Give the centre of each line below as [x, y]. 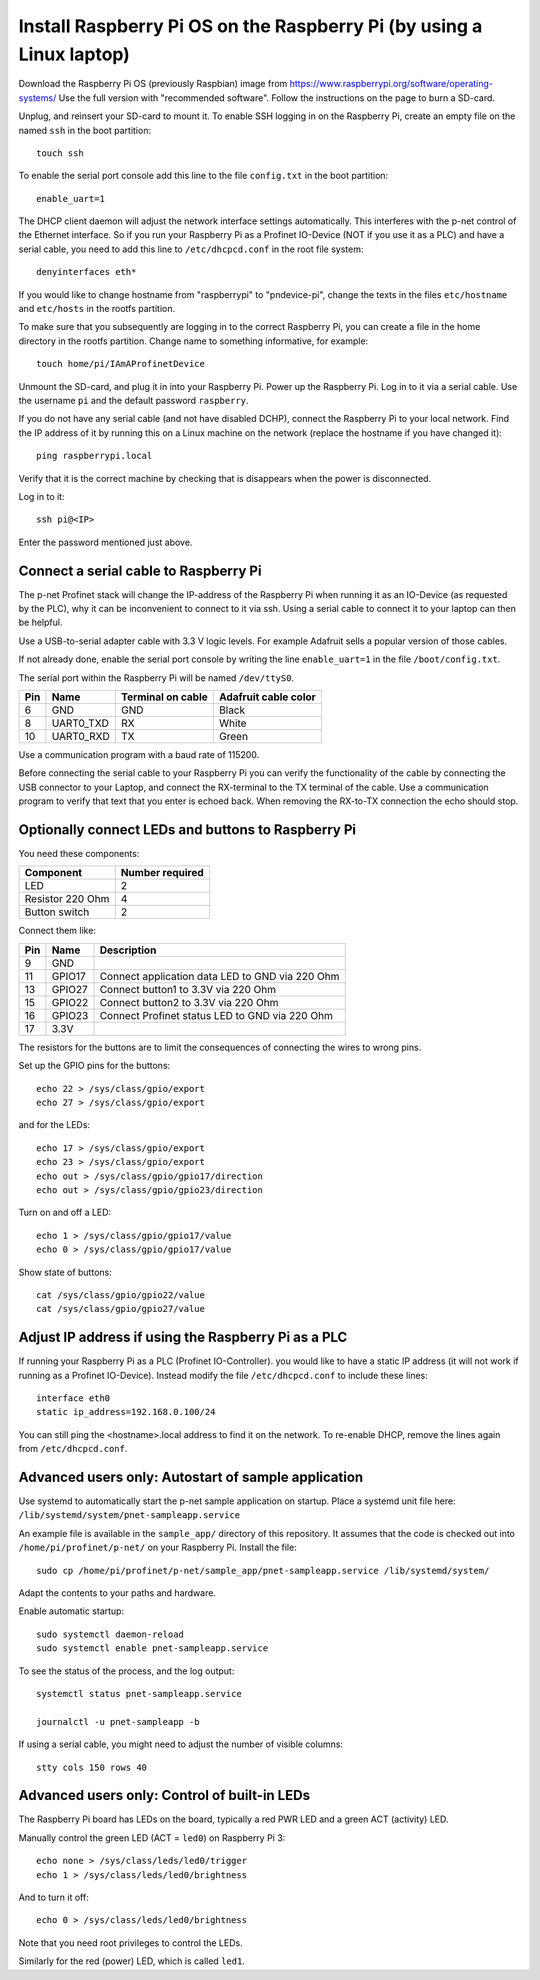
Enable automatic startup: [71, 1611]
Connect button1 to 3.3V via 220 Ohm [188, 989]
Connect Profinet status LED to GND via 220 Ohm [216, 1015]
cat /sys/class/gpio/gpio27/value [120, 1309]
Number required [162, 873]
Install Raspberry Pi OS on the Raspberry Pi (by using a [250, 26]
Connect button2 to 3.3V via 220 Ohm [189, 1002]
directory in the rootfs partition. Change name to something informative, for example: [193, 341]
